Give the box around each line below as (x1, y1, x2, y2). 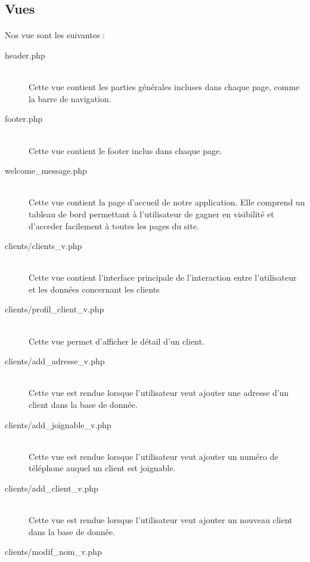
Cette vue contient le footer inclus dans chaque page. (29, 144, 222, 156)
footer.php (5, 112, 43, 125)
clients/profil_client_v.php (5, 303, 104, 315)
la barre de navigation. (29, 92, 111, 105)
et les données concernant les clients (29, 282, 160, 295)
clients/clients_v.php (5, 239, 82, 252)
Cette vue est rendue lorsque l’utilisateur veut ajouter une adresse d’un (29, 386, 289, 399)
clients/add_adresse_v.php (5, 355, 105, 367)
